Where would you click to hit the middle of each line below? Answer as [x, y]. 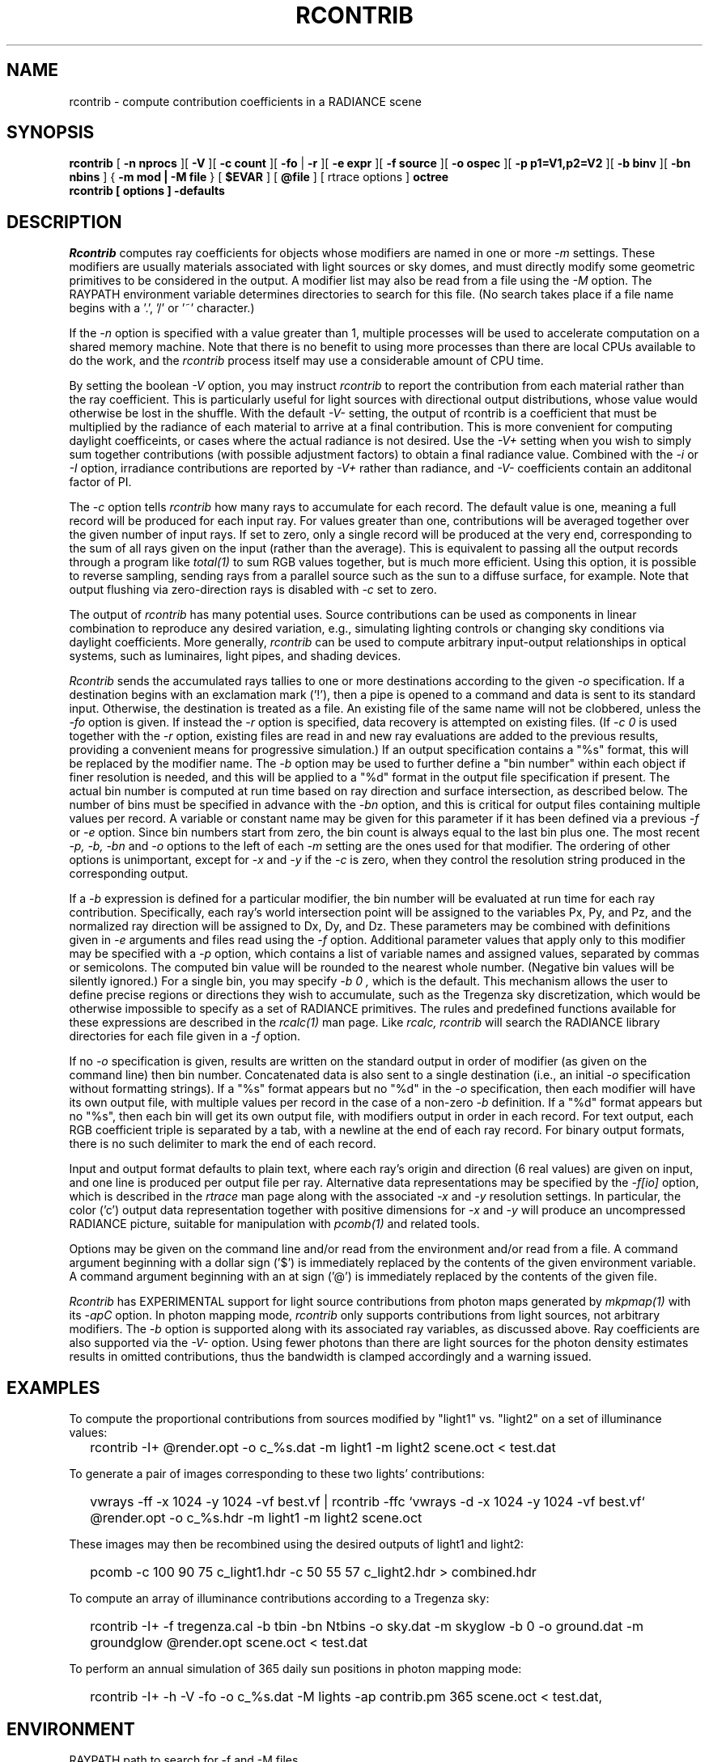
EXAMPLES [53, 1387]
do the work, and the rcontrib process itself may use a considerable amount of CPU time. [306, 361]
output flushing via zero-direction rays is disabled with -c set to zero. [253, 590]
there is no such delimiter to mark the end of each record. [223, 1144]
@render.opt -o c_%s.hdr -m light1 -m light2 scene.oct [256, 1518]
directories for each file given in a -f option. [185, 1036]
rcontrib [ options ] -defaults [147, 191]
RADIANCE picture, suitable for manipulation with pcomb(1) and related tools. [274, 1224]
